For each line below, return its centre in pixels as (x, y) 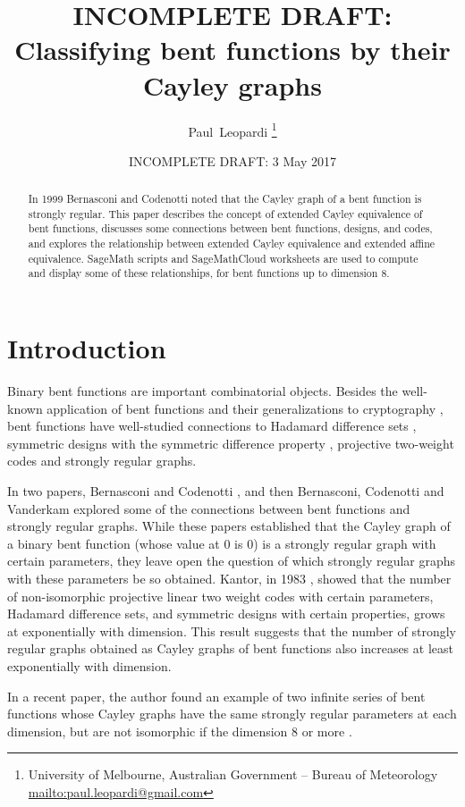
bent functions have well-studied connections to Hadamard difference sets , (212, 426)
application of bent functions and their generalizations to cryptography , (245, 408)
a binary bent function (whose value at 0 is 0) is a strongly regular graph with (222, 543)
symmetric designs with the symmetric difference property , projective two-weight (231, 443)
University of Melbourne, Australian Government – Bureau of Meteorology (233, 774)
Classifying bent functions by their (232, 50)
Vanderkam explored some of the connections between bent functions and (209, 508)
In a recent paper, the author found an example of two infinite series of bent (216, 696)
